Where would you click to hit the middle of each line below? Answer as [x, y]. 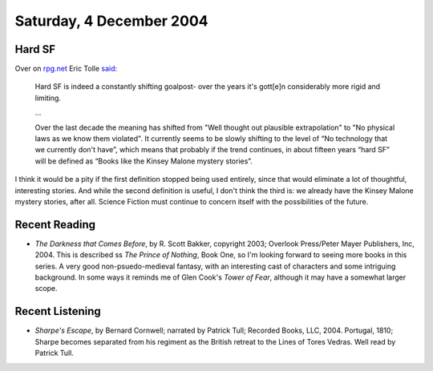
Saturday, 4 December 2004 [111, 21]
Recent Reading [55, 224]
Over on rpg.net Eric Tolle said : [66, 69]
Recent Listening [58, 311]
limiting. [48, 98]
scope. [46, 288]
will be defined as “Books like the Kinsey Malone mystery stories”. [144, 161]
